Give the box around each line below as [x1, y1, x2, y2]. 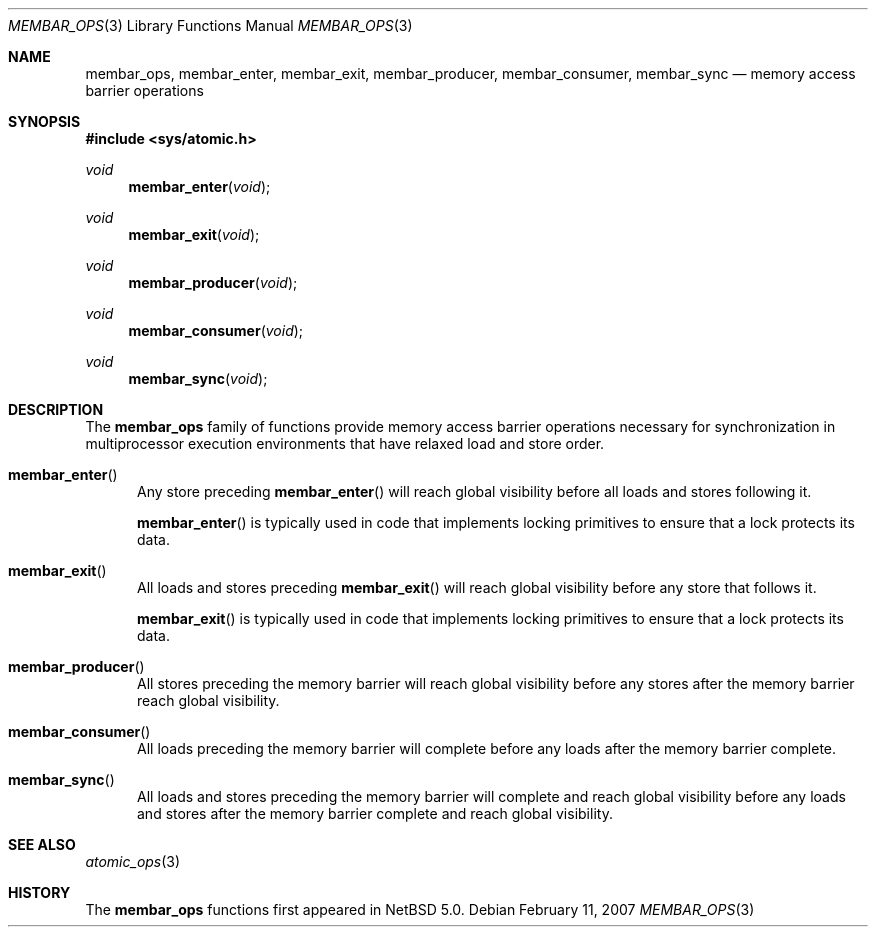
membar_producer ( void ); [128, 274, 298, 291]
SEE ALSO [8, 836, 76, 853]
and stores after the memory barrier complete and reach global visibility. [137, 805, 613, 822]
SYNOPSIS [8, 113, 81, 130]
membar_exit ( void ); [128, 226, 260, 243]
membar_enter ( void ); [128, 178, 271, 195]
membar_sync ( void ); [128, 370, 268, 387]
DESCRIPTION [8, 401, 104, 418]
